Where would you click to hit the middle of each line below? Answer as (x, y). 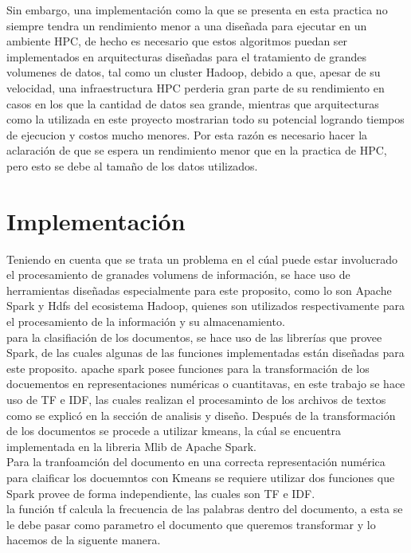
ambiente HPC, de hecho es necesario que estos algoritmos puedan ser (177, 41)
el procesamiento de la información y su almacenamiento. (146, 322)
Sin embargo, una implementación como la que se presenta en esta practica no (197, 10)
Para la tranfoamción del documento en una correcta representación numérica (196, 462)
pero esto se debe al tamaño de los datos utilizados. (132, 165)
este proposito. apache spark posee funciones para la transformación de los (188, 368)
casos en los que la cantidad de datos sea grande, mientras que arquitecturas (193, 103)
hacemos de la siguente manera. (84, 540)
